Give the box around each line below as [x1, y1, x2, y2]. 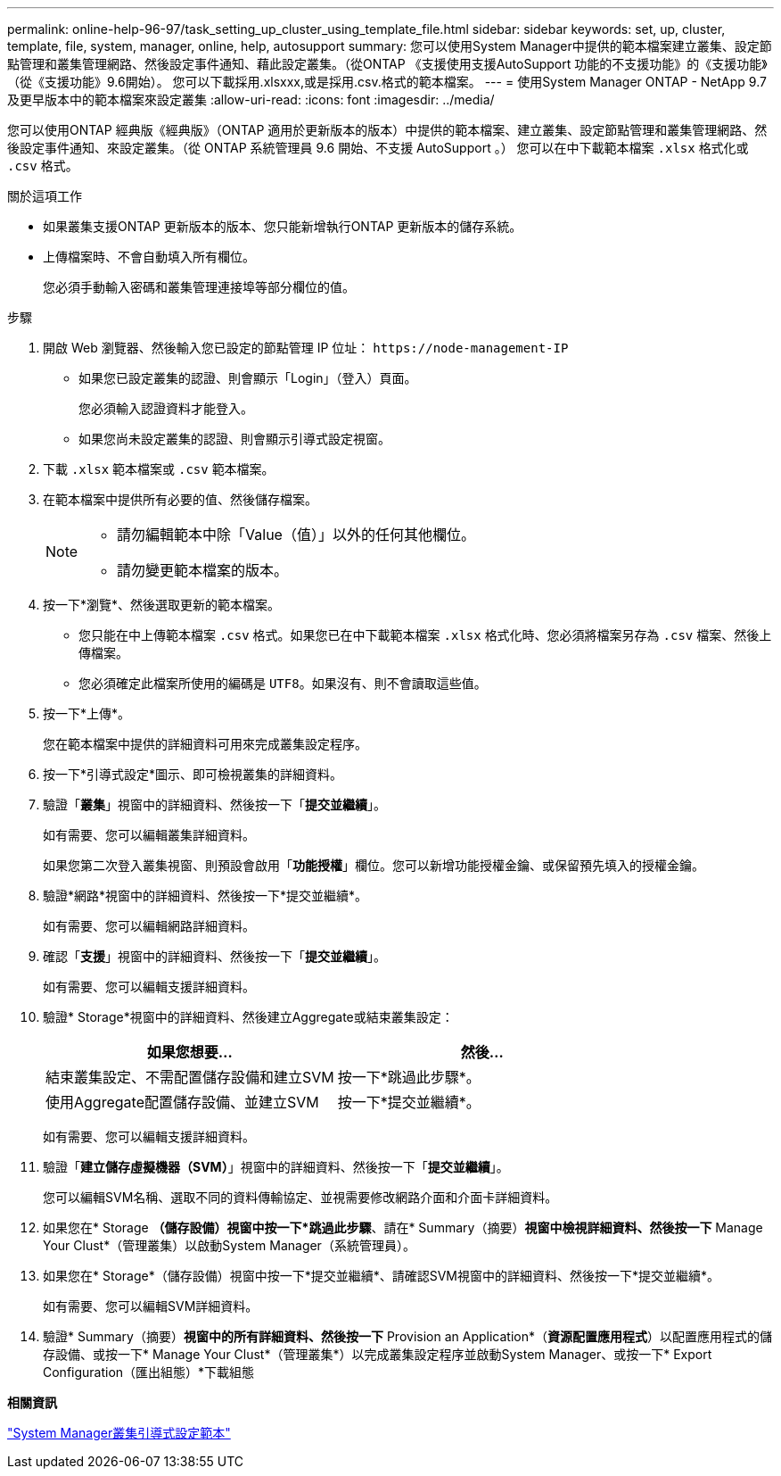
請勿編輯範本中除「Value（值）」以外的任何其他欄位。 [117, 526, 475, 543]
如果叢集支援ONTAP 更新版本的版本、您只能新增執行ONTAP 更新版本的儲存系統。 [43, 219, 522, 234]
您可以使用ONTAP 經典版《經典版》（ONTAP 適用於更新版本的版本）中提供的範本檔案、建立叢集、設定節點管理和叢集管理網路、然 [7, 122, 768, 137]
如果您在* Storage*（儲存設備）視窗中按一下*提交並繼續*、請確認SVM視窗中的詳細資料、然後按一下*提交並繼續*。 [43, 1268, 720, 1283]
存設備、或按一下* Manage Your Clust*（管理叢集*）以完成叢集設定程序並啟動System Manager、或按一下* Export [43, 1347, 712, 1362]
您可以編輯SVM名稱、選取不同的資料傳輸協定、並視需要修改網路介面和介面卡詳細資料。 [43, 1190, 558, 1205]
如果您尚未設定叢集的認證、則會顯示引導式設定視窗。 [78, 431, 390, 446]
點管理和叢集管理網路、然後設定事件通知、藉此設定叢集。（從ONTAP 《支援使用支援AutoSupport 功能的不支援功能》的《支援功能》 [7, 56, 768, 71]
